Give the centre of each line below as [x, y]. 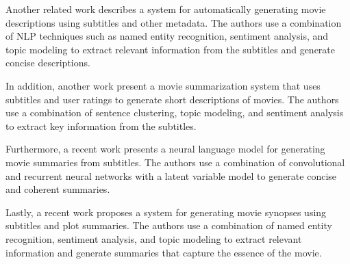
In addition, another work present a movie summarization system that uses [163, 85]
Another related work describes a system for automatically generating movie [166, 9]
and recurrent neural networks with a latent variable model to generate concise [171, 175]
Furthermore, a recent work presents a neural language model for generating [165, 149]
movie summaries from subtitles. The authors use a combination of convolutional [175, 162]
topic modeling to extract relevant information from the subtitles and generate [171, 49]
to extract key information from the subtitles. [101, 126]
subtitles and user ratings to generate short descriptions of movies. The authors [172, 99]
